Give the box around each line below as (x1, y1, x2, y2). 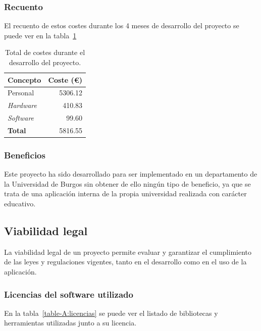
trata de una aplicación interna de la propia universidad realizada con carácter (4, 188, 247, 199)
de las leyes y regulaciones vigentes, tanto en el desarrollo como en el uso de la (4, 256, 247, 267)
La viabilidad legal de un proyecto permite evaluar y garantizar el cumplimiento (4, 246, 252, 257)
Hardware (8, 100, 37, 111)
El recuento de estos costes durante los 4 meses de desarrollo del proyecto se (4, 20, 239, 31)
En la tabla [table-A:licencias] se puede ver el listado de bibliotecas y (4, 307, 218, 318)
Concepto (8, 74, 41, 85)
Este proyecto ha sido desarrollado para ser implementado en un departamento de (4, 169, 257, 179)
